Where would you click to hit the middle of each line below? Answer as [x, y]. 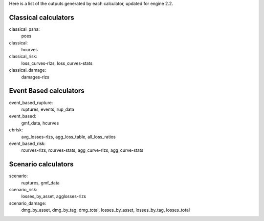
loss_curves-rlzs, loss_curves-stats [57, 63]
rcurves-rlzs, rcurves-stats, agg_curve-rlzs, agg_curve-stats [82, 150]
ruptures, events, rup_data [48, 109]
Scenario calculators [41, 164]
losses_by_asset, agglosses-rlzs [54, 196]
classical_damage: [28, 70]
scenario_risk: [23, 189]
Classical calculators [42, 17]
